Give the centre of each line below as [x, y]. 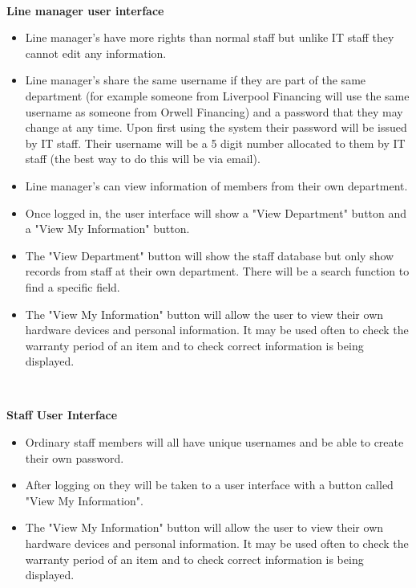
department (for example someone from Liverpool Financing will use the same [217, 95]
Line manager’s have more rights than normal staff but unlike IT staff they [210, 37]
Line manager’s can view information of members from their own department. [216, 185]
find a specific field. [73, 286]
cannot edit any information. [96, 53]
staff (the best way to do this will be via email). [143, 159]
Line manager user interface [85, 10]
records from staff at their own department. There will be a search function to [217, 271]
